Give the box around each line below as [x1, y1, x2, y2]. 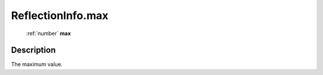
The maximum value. [11, 61, 63, 68]
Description [11, 45, 56, 55]
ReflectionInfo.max [11, 9, 109, 22]
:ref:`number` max [26, 30, 71, 37]
